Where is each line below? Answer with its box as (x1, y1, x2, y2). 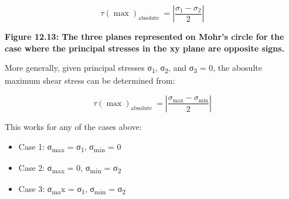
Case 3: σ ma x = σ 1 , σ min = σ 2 (18, 182, 126, 196)
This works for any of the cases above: (5, 120, 142, 132)
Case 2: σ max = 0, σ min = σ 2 (18, 161, 121, 175)
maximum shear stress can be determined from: (5, 74, 175, 87)
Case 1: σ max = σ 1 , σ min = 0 (18, 140, 121, 154)
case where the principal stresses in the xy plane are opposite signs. (5, 42, 285, 54)
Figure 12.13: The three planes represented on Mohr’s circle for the (5, 30, 284, 42)
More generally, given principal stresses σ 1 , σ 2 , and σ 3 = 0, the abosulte (5, 61, 262, 75)
